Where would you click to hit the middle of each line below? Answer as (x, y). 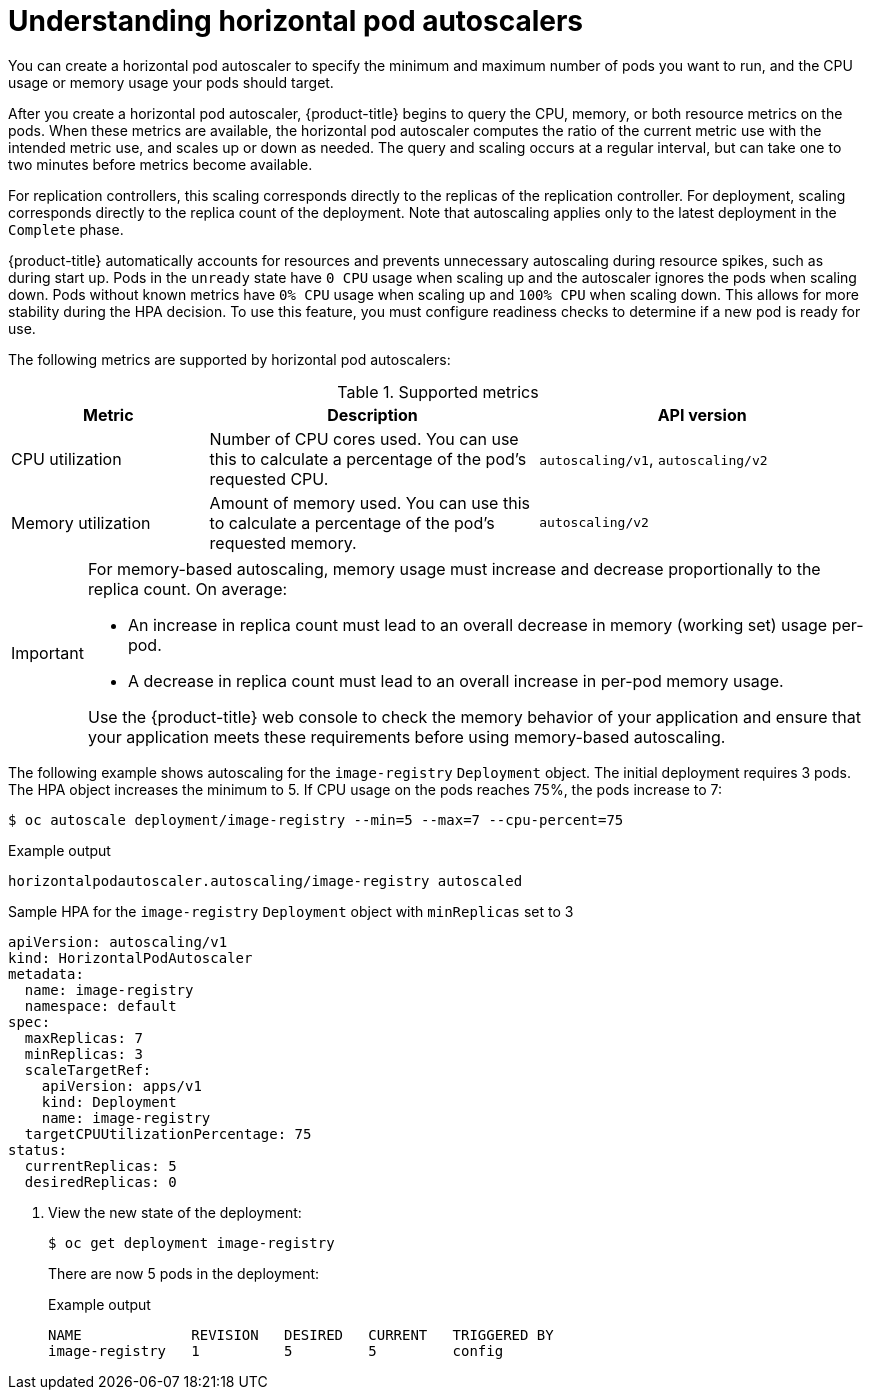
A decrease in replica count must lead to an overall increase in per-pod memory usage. (455, 680)
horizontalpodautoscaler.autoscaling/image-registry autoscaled (265, 880)
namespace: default (100, 1005)
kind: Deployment (109, 1101)
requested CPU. (269, 478)
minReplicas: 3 (83, 1053)
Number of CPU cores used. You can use (364, 438)
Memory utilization (81, 522)
